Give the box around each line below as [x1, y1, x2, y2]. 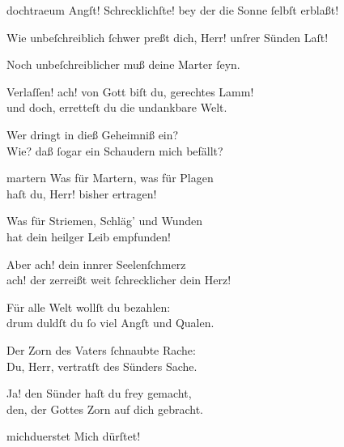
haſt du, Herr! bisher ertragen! [6, 185, 157, 202]
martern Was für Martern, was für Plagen [6, 169, 214, 186]
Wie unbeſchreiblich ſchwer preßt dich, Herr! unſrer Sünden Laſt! [6, 28, 329, 45]
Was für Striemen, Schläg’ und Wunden [6, 212, 203, 229]
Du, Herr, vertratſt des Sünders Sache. [6, 357, 197, 374]
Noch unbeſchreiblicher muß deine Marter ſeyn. [6, 56, 240, 73]
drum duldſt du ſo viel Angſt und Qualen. [6, 314, 214, 331]
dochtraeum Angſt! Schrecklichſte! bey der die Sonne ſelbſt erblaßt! [6, 2, 339, 18]
